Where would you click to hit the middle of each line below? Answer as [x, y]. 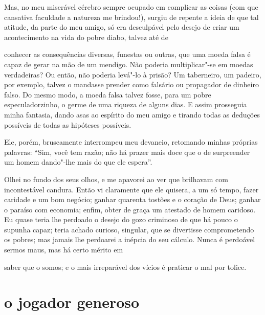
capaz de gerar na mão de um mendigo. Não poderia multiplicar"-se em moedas [129, 64]
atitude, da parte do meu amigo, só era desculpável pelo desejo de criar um [122, 27]
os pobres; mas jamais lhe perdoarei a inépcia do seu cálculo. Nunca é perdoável [130, 239]
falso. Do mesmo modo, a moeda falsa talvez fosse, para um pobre [108, 94]
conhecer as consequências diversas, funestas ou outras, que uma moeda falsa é [127, 54]
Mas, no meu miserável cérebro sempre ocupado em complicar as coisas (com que [131, 7]
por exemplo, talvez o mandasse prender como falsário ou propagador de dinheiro [131, 84]
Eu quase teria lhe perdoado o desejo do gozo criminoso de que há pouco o [121, 219]
